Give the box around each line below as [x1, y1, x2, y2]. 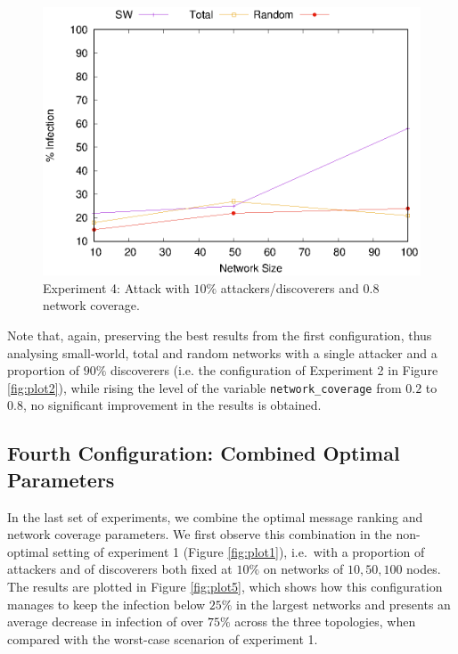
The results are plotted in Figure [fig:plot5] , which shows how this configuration [7, 576, 443, 595]
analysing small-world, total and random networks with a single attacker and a [7, 343, 438, 362]
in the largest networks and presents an [236, 594, 451, 613]
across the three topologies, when [234, 612, 416, 631]
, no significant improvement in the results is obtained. [22, 396, 322, 414]
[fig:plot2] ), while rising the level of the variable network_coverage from [7, 378, 402, 396]
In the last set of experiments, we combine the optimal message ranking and [7, 507, 423, 526]
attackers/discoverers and [220, 278, 359, 297]
